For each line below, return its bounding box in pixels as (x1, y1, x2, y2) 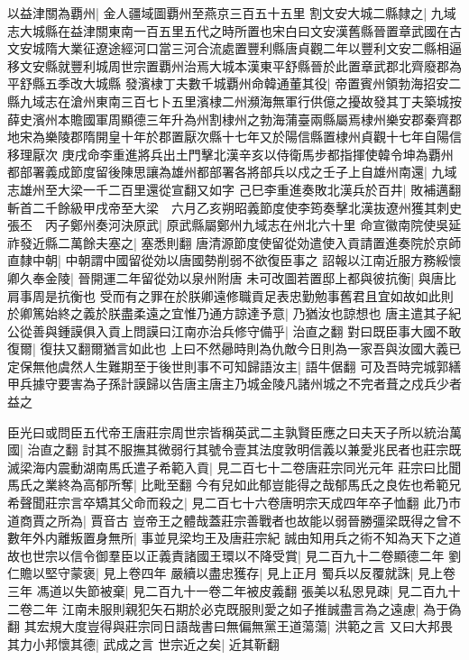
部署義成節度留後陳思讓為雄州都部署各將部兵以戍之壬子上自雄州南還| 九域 (19, 162, 457, 181)
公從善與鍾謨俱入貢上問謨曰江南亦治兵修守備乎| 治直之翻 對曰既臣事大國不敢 (7, 321, 462, 340)
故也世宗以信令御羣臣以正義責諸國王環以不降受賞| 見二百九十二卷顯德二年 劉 (7, 545, 462, 564)
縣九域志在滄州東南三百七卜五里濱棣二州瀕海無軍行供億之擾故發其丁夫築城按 (7, 91, 462, 110)
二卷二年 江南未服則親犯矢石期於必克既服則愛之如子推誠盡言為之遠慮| (7, 599, 419, 618)
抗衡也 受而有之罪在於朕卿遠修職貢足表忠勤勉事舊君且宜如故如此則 (57, 286, 454, 305)
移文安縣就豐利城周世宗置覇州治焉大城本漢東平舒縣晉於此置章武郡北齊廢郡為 (7, 56, 462, 75)
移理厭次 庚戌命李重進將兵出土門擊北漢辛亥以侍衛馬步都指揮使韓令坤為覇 (7, 144, 441, 163)
